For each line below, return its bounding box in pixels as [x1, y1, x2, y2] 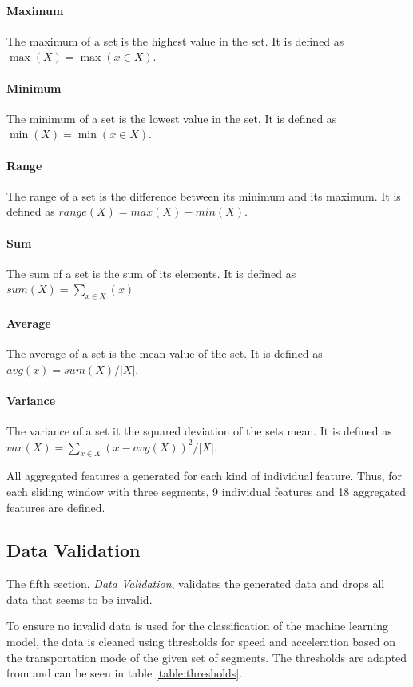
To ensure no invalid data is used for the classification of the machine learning [6, 618, 389, 634]
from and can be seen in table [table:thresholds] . [6, 665, 243, 681]
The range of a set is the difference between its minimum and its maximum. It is [6, 187, 401, 204]
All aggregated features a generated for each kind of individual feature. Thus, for [6, 467, 403, 484]
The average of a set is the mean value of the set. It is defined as [6, 344, 323, 361]
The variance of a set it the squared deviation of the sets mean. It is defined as [6, 422, 392, 439]
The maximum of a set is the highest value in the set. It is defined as [6, 32, 344, 49]
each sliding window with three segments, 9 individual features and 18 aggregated [6, 482, 407, 499]
